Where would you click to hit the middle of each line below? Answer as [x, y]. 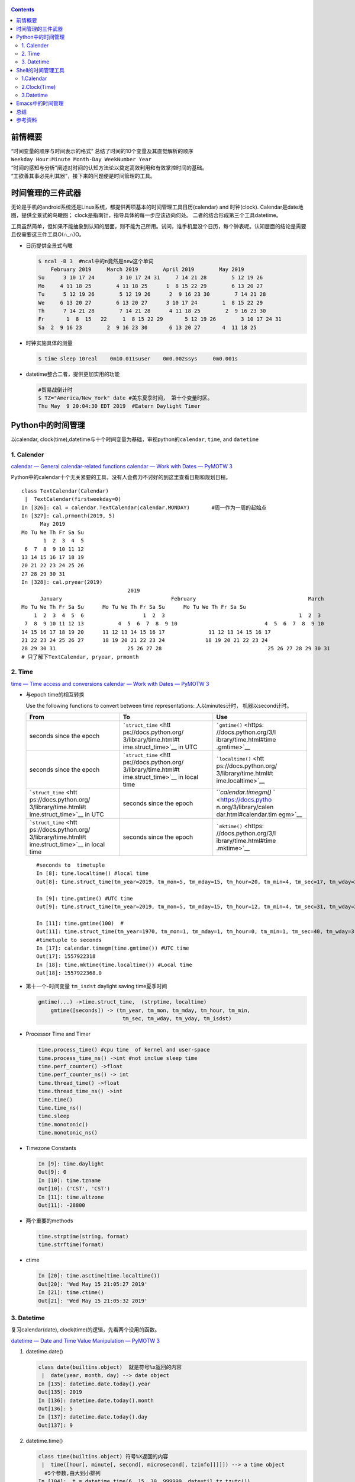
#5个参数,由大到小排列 [72, 1473]
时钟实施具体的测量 [49, 343]
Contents [23, 9]
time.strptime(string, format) [84, 1236]
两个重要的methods [49, 1221]
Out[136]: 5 [56, 1408]
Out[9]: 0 [52, 1172]
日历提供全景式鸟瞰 [49, 245]
